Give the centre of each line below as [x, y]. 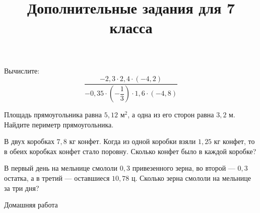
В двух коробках [29, 141]
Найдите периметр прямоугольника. [59, 124]
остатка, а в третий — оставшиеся [57, 178]
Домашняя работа [31, 205]
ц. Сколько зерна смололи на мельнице [191, 178]
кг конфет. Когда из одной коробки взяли [133, 141]
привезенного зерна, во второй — [184, 168]
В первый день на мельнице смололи [61, 168]
